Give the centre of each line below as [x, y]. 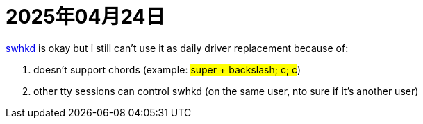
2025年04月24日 [85, 17]
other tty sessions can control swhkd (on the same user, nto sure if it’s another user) [226, 91]
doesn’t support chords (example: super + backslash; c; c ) [167, 69]
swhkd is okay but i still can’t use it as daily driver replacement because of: [177, 48]
